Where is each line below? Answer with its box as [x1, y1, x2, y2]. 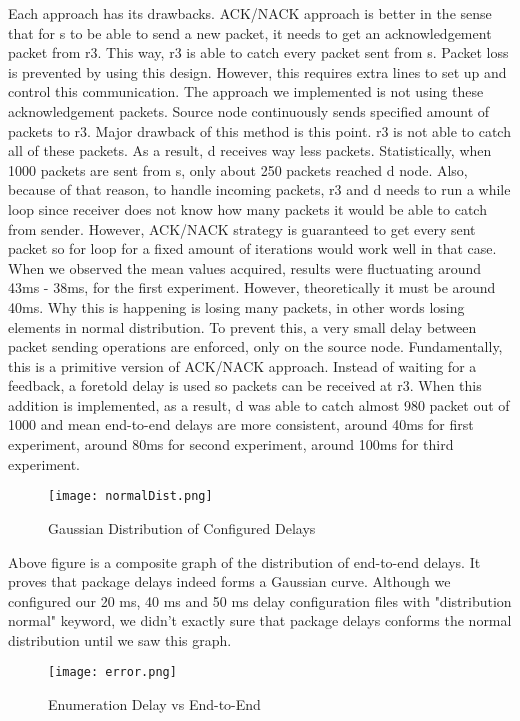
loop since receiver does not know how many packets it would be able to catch [8, 198, 487, 219]
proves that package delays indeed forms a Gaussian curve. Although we [8, 571, 451, 592]
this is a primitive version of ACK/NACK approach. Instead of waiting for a [8, 355, 477, 376]
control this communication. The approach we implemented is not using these [8, 81, 484, 102]
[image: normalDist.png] [48, 489, 213, 504]
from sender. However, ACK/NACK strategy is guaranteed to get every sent [8, 218, 476, 239]
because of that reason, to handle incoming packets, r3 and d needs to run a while [8, 179, 511, 200]
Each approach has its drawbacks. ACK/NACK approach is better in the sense [8, 3, 492, 23]
